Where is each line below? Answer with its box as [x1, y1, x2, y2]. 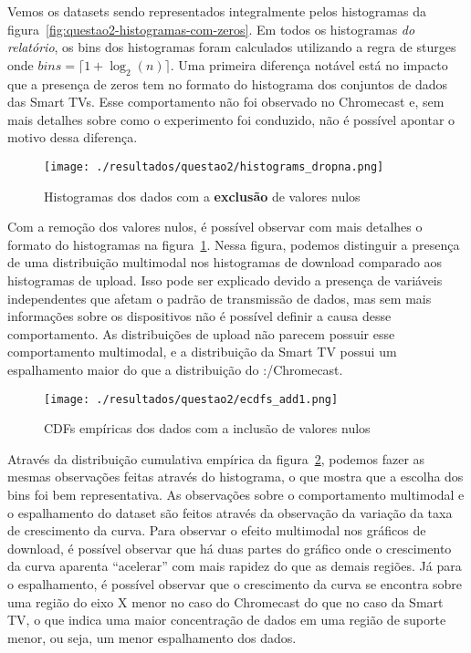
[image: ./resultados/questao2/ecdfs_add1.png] [44, 392, 339, 406]
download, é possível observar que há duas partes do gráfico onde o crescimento [7, 538, 452, 557]
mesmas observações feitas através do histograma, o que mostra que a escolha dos [7, 467, 464, 486]
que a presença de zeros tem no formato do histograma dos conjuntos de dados [7, 74, 448, 93]
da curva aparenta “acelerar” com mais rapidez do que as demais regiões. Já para [7, 556, 462, 575]
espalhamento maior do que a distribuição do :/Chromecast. [7, 359, 343, 378]
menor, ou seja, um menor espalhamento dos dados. [7, 627, 297, 647]
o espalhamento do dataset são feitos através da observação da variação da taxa [7, 503, 453, 522]
